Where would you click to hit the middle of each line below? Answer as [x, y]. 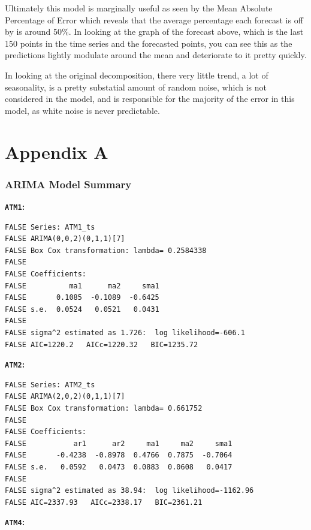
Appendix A [57, 151]
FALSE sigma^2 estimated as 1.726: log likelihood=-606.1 [125, 332]
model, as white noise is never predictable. [82, 110]
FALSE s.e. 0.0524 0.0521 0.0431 [82, 309]
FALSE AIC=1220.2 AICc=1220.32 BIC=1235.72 [102, 344]
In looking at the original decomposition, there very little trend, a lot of [137, 75]
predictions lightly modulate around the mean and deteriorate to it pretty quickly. [156, 55]
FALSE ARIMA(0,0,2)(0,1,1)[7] [65, 239]
